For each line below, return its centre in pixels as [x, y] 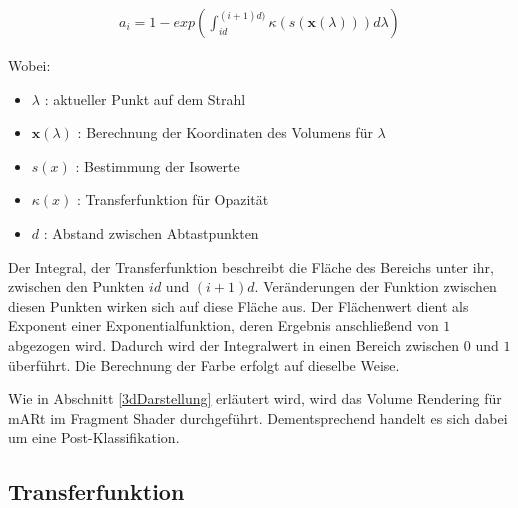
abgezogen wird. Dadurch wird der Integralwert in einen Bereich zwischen [234, 344]
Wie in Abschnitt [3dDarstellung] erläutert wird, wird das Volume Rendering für [255, 398]
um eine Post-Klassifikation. [94, 437]
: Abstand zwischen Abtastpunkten [151, 233]
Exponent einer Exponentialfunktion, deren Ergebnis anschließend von [223, 325]
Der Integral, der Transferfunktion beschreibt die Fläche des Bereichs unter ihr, [251, 266]
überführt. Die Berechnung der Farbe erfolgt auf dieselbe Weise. [204, 364]
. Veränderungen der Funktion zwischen [375, 286]
